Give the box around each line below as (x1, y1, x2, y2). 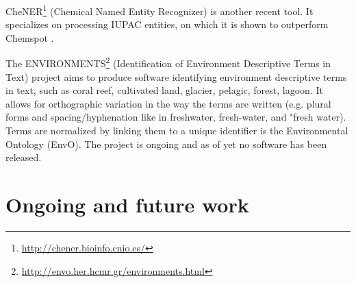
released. (5, 150, 42, 164)
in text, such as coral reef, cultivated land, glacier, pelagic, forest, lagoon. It (5, 83, 323, 97)
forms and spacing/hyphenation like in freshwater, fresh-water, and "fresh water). (5, 110, 346, 124)
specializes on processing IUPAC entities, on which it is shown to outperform (5, 17, 329, 32)
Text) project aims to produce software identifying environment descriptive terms (5, 69, 347, 84)
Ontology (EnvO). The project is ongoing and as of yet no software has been (5, 136, 327, 151)
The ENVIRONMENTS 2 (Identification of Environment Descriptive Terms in (5, 54, 331, 71)
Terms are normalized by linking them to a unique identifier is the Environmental (5, 123, 348, 138)
